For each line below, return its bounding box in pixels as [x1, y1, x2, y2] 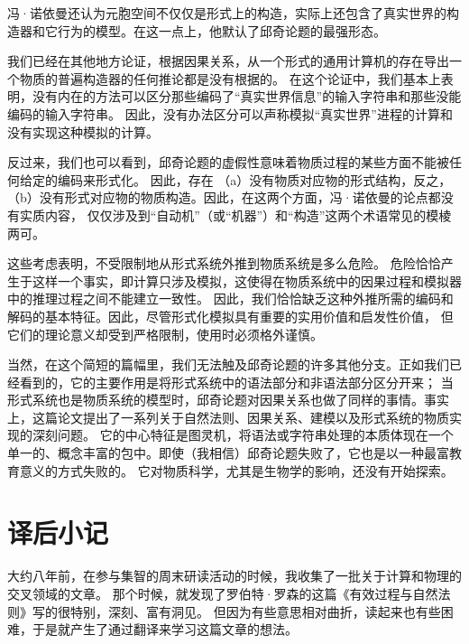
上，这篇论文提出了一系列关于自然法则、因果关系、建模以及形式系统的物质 [7, 407, 449, 426]
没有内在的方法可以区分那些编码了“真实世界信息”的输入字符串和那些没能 [32, 87, 462, 106]
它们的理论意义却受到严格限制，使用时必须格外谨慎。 [7, 324, 323, 343]
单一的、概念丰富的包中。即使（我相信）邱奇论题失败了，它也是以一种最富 [7, 443, 449, 462]
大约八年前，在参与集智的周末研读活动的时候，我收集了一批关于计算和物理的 [7, 566, 462, 585]
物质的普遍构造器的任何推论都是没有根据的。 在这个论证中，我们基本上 [19, 69, 441, 88]
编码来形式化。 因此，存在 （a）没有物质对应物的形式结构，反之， [57, 170, 452, 189]
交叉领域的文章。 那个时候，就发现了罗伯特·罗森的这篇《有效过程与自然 [7, 583, 438, 602]
